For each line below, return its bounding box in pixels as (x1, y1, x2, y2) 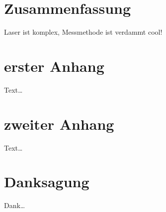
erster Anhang (4, 55, 104, 76)
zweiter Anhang (4, 113, 114, 134)
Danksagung (4, 171, 89, 192)
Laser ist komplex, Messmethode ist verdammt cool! (4, 27, 163, 37)
